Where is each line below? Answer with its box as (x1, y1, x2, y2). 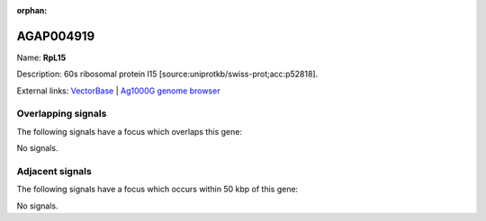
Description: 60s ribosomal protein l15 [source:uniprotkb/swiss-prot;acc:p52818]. (16, 68, 319, 80)
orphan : (16, 5, 48, 15)
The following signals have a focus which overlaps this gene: (16, 126, 243, 137)
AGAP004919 (16, 28, 95, 44)
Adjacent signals (16, 164, 92, 177)
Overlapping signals (16, 108, 107, 120)
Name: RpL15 (16, 52, 67, 63)
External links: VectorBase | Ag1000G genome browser (16, 85, 220, 96)
